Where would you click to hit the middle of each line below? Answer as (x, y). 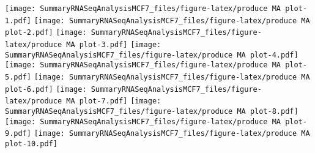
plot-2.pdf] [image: (46, 33)
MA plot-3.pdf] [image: (114, 44)
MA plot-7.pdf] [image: (114, 101)
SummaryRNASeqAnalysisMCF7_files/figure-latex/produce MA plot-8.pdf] (152, 111)
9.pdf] (18, 134)
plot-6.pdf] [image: (46, 89)
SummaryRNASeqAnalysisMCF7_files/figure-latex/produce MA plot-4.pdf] (152, 55)
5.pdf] (18, 77)
